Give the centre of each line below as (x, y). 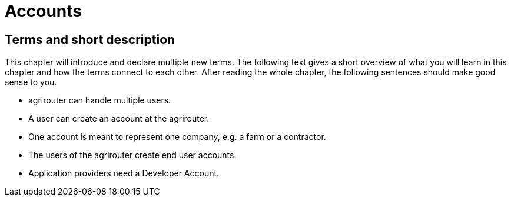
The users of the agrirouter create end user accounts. (132, 155)
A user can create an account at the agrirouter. (119, 119)
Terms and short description (90, 39)
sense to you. (31, 82)
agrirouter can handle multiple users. (100, 101)
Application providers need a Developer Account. (124, 173)
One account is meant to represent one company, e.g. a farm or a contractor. (177, 137)
